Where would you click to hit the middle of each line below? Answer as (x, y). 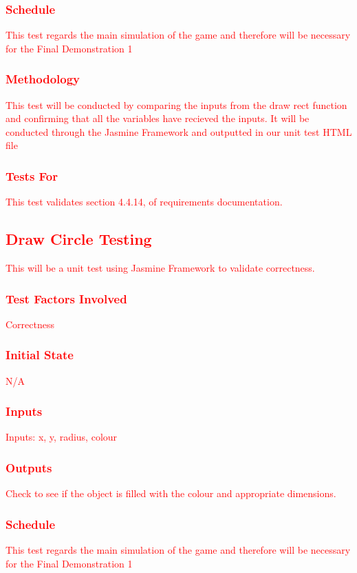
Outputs (29, 467)
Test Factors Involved (66, 298)
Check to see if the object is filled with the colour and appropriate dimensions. (171, 493)
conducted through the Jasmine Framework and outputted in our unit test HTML (179, 131)
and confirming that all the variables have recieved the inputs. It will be (158, 118)
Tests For (32, 175)
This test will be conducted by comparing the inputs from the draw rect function (176, 104)
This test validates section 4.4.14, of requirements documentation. (144, 202)
